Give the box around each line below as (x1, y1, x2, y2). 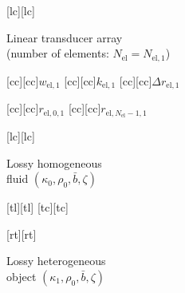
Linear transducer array (6, 29, 123, 46)
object (6, 267, 37, 284)
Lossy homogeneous (6, 154, 102, 171)
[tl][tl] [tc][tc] (6, 199, 69, 216)
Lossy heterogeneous (6, 252, 106, 269)
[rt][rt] (6, 225, 37, 242)
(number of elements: (6, 45, 109, 61)
